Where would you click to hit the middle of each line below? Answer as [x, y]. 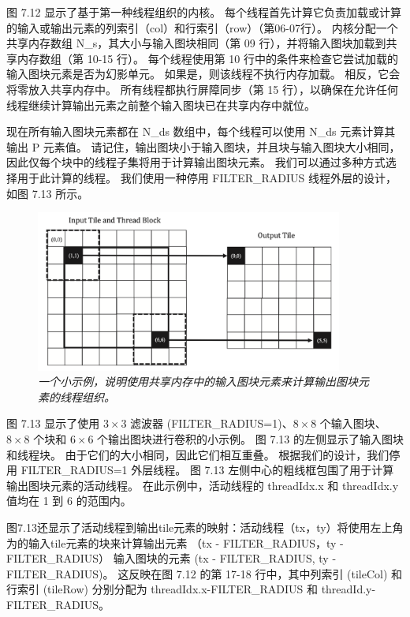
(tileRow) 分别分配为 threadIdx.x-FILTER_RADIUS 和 [180, 589]
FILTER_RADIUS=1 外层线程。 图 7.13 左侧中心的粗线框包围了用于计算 [207, 470]
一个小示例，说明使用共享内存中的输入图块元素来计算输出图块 [198, 381]
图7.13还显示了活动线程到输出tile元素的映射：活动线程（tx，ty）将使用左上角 [205, 527]
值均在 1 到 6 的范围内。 [69, 501]
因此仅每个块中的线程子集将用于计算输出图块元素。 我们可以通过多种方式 [196, 162]
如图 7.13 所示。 [48, 193]
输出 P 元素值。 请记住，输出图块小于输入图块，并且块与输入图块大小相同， [203, 146]
